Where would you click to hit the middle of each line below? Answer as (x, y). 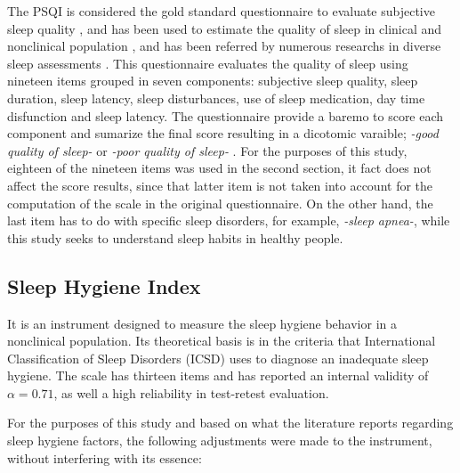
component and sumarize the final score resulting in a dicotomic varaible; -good (223, 133)
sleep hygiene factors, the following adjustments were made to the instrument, (220, 440)
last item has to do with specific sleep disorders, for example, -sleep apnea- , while (229, 220)
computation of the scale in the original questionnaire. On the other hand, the (220, 203)
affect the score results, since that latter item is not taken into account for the (220, 185)
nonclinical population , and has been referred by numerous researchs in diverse (224, 46)
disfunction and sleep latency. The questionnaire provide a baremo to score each (226, 115)
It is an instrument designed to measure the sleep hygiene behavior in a (202, 323)
